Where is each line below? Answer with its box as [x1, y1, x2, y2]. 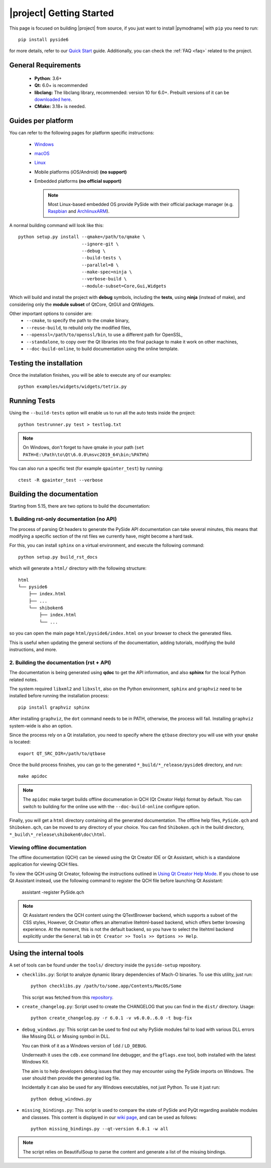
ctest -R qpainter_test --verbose [18, 477, 103, 483]
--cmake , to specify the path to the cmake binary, [26, 317, 130, 324]
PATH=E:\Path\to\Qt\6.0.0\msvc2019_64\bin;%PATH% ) [23, 451, 149, 457]
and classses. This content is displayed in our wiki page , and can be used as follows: [22, 1114, 198, 1120]
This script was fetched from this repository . [22, 994, 114, 1000]
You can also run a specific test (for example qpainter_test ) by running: [9, 465, 164, 472]
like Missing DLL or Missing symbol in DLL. [22, 1033, 110, 1039]
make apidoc [18, 774, 48, 779]
